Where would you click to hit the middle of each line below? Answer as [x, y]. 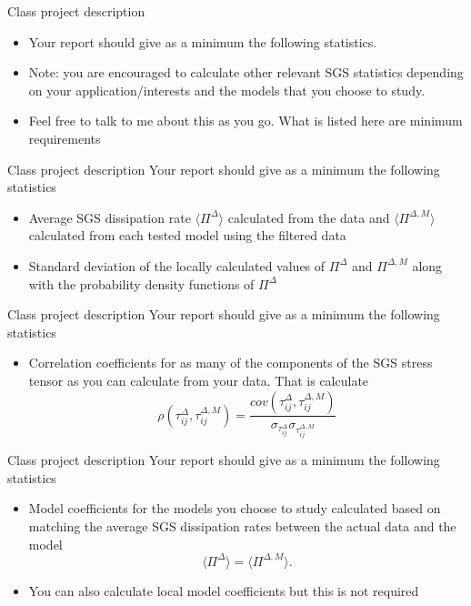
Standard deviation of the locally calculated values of [177, 265]
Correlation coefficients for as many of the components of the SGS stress [230, 363]
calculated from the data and [309, 217]
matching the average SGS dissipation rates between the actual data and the [242, 526]
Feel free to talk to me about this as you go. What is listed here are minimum [246, 121]
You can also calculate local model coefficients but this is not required [224, 590]
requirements [65, 138]
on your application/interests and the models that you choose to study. [227, 90]
